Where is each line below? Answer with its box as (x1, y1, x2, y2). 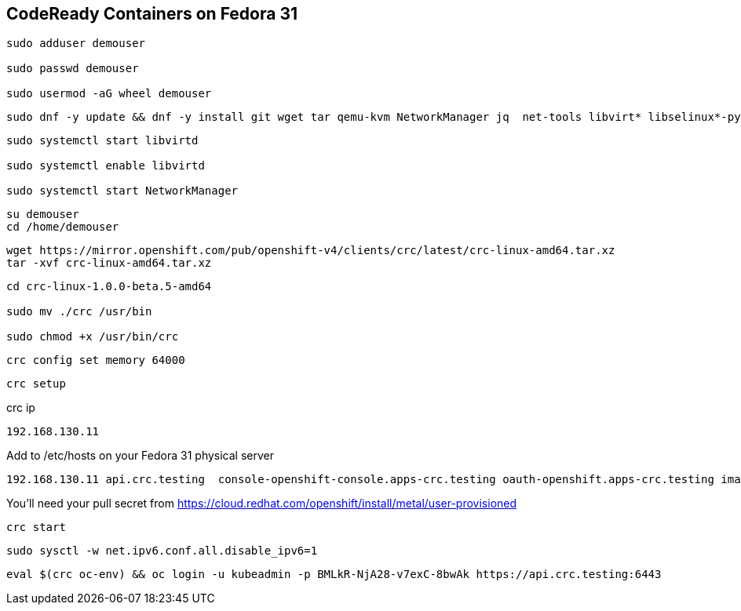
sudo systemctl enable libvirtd (6, 159, 205, 173)
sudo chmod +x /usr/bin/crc (6, 330, 179, 344)
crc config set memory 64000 (6, 354, 185, 367)
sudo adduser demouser (6, 37, 146, 50)
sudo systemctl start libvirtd (6, 134, 199, 147)
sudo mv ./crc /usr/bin (6, 305, 152, 318)
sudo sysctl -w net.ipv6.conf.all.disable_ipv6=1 (6, 544, 318, 558)
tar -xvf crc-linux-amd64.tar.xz (6, 256, 212, 270)
